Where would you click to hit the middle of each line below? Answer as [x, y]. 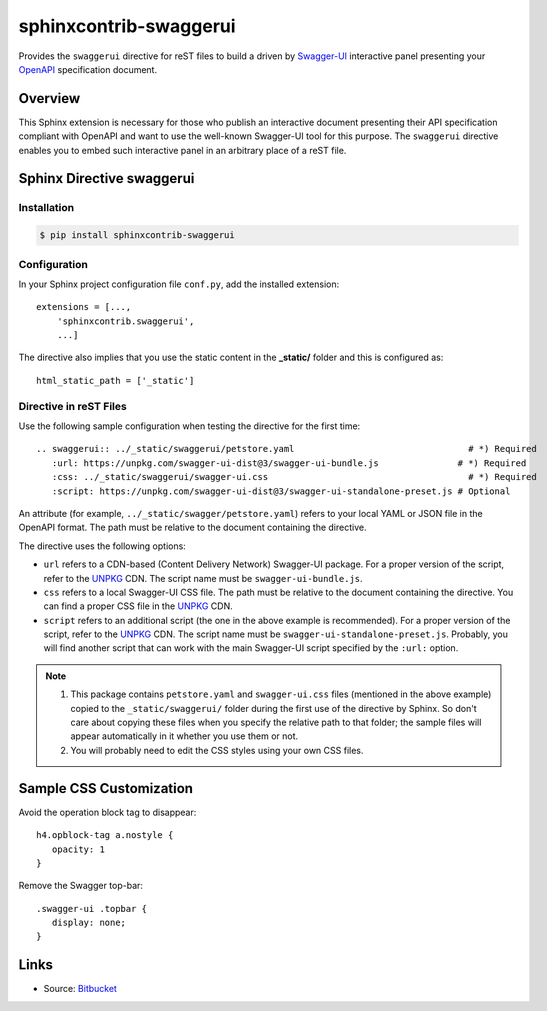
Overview [49, 98]
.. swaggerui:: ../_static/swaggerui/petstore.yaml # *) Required [286, 449]
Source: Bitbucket [80, 989]
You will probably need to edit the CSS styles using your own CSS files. [217, 750]
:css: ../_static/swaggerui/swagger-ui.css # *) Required [294, 477]
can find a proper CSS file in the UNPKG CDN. [138, 606]
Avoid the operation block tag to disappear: [107, 812]
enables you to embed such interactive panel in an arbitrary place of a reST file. [182, 150]
